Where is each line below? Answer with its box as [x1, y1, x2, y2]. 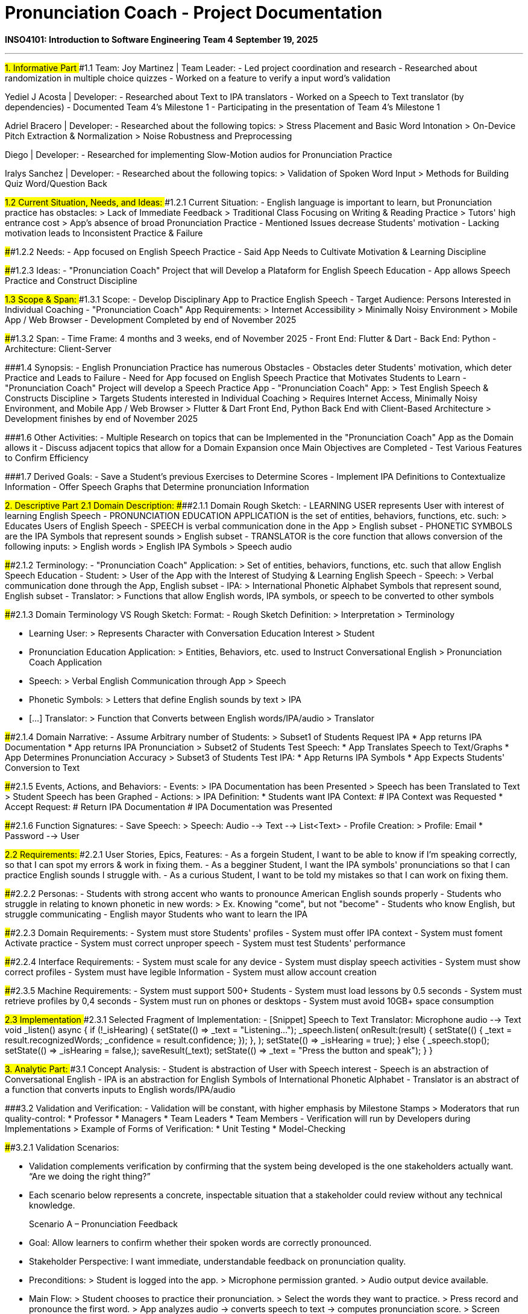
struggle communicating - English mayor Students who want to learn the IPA [5, 908, 308, 919]
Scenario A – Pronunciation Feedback [29, 1218, 178, 1229]
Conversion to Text [5, 762, 80, 773]
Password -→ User [5, 830, 80, 841]
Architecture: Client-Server [5, 343, 112, 354]
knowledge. [29, 1199, 75, 1210]
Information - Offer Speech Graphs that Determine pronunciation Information [5, 481, 309, 492]
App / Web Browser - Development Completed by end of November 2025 [5, 314, 297, 325]
